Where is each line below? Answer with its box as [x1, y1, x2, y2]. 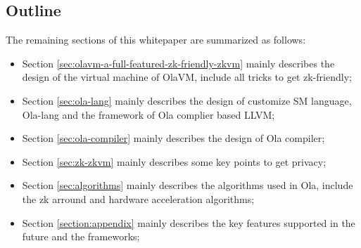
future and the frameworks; [22, 229, 140, 244]
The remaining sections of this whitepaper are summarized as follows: [6, 32, 306, 47]
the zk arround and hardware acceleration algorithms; [22, 191, 255, 206]
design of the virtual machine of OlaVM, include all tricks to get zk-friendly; [22, 70, 352, 84]
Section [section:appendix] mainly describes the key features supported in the [22, 215, 355, 230]
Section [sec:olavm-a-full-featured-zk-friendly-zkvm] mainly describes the [22, 56, 335, 70]
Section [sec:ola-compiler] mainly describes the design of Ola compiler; [22, 131, 325, 145]
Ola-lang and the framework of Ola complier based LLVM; [22, 107, 275, 122]
